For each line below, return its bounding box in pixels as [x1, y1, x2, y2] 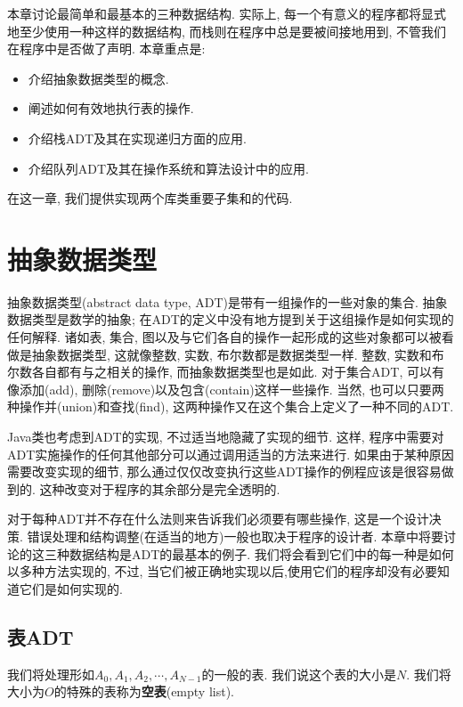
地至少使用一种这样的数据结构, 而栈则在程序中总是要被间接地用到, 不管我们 [7, 21, 447, 40]
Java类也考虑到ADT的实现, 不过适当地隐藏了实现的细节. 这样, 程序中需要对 [7, 427, 444, 446]
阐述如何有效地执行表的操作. [28, 99, 194, 118]
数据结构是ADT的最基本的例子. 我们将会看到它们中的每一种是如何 [69, 544, 454, 563]
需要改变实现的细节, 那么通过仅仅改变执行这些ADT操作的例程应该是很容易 [7, 462, 442, 481]
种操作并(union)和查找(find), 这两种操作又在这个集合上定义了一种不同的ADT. [7, 397, 454, 416]
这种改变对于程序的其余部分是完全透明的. [39, 479, 280, 498]
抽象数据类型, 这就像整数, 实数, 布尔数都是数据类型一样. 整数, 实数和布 [31, 345, 444, 363]
